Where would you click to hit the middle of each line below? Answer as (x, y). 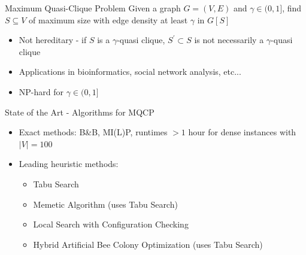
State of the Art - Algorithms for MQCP (80, 112)
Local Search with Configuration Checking (111, 224)
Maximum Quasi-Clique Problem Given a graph (93, 8)
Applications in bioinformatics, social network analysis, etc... (130, 72)
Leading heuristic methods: (69, 164)
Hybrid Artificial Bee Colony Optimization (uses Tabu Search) (148, 244)
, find (292, 8)
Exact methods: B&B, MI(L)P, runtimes (93, 132)
